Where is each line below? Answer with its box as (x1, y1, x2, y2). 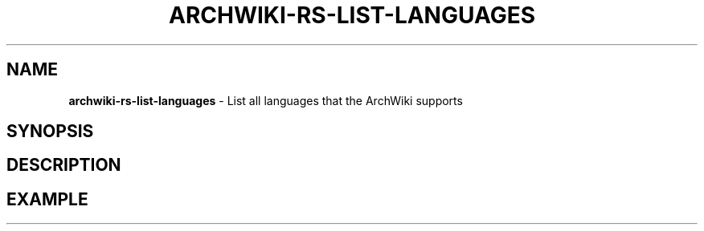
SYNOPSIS (6, 121, 94, 142)
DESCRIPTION (6, 155, 121, 176)
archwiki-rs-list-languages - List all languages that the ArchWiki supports (68, 93, 463, 107)
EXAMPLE (6, 188, 88, 209)
